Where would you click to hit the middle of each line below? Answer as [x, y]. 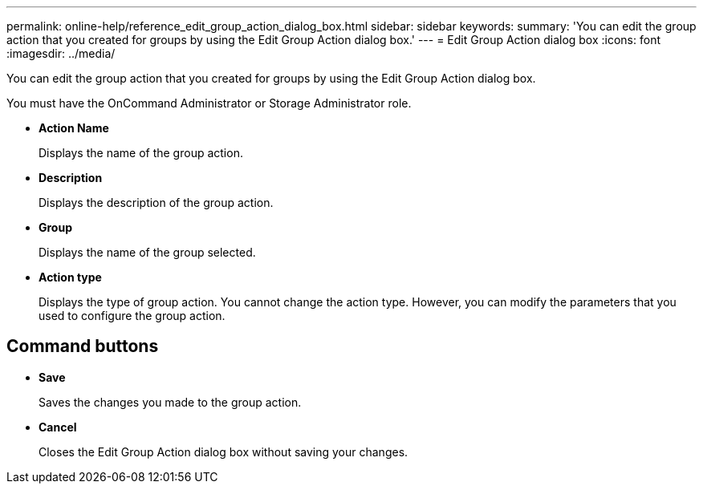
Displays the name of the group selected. [147, 252]
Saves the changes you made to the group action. [170, 402]
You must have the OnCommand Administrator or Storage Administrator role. [209, 103]
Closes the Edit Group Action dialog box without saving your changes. [223, 452]
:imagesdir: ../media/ [61, 53]
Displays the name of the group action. [141, 153]
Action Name [74, 128]
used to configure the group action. [132, 316]
